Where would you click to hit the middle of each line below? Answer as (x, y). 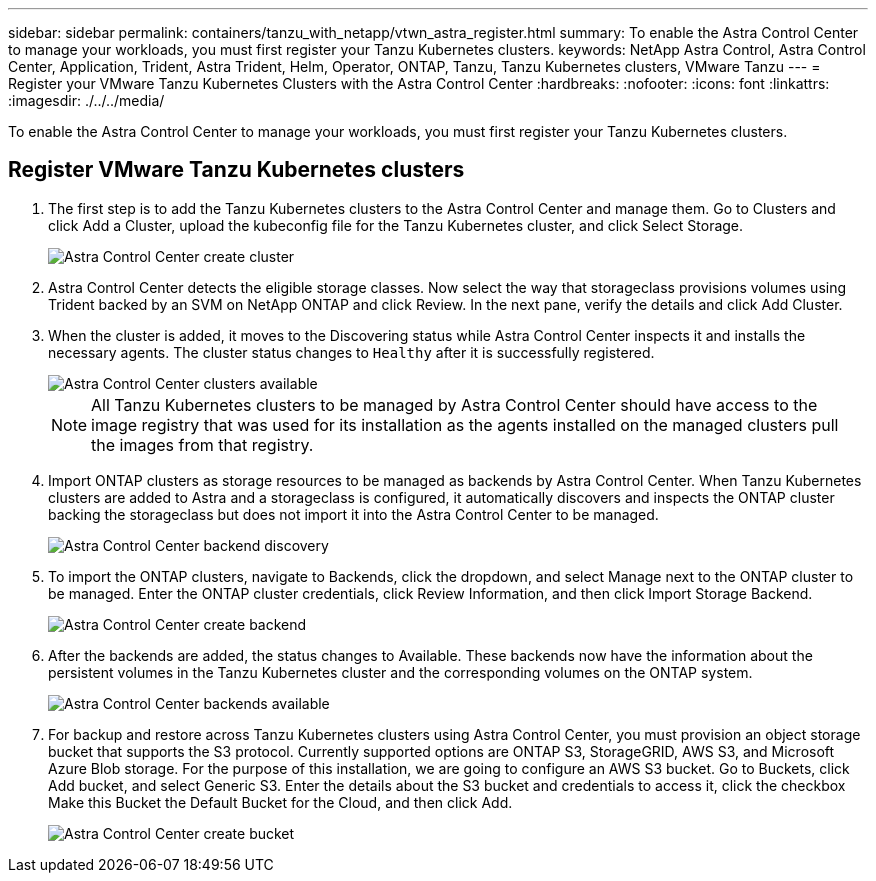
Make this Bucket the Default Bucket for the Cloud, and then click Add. (280, 802)
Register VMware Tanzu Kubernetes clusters (236, 170)
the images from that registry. (202, 444)
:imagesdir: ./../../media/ (86, 100)
